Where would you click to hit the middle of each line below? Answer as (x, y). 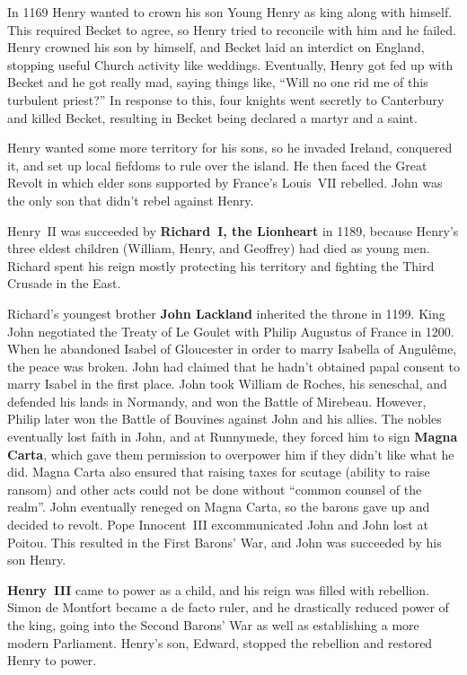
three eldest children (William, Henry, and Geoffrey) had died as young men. (219, 248)
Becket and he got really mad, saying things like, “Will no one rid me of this (218, 82)
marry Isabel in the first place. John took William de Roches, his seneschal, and (227, 384)
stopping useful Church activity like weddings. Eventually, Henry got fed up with (230, 64)
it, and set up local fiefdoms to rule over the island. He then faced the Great (217, 165)
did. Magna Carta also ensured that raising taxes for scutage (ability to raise (219, 472)
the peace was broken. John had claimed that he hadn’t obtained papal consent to (234, 366)
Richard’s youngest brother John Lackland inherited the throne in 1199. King (226, 313)
